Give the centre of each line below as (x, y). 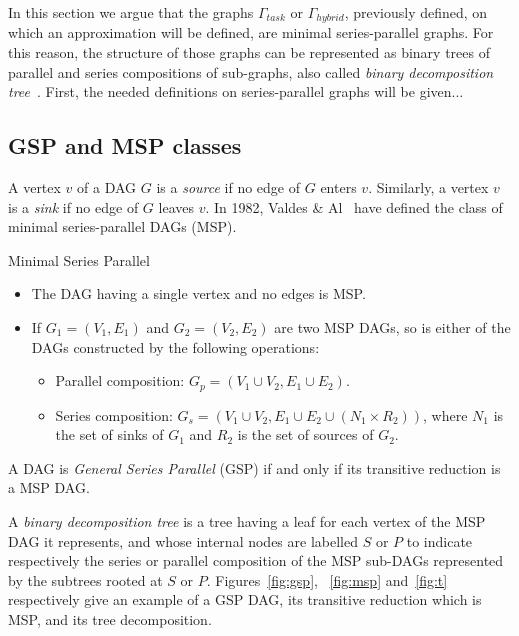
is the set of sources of (305, 434)
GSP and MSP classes (125, 145)
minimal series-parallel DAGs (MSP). (122, 226)
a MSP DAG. (49, 487)
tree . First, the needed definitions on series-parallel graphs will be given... (236, 91)
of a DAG (107, 187)
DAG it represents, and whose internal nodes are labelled (183, 540)
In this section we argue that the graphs (131, 12)
